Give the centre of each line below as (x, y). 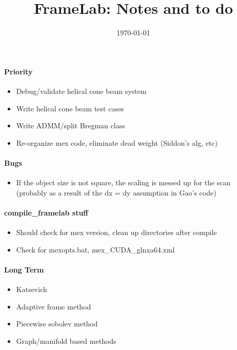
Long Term (24, 269)
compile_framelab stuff (46, 212)
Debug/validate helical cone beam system (81, 91)
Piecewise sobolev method (57, 324)
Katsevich (32, 289)
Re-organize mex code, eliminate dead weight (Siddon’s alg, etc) (117, 142)
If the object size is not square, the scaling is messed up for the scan (123, 182)
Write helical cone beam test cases (70, 108)
